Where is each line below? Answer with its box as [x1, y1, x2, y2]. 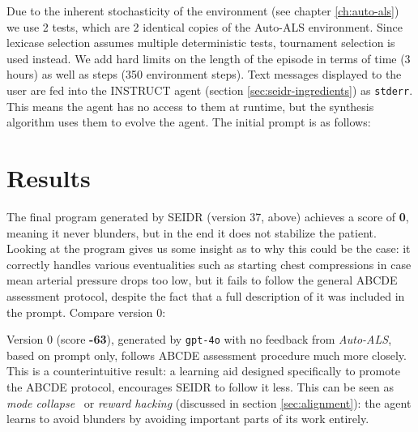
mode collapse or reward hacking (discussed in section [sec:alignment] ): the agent [6, 394, 412, 411]
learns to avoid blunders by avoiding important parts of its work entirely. [6, 410, 369, 427]
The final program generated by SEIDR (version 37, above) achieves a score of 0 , [6, 207, 409, 225]
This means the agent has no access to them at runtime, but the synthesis [6, 97, 374, 114]
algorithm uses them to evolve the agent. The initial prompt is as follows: [6, 113, 371, 130]
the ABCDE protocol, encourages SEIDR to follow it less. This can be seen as [6, 378, 395, 395]
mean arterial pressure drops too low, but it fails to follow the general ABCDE [6, 272, 398, 289]
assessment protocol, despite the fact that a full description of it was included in [6, 287, 405, 304]
